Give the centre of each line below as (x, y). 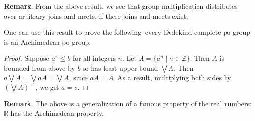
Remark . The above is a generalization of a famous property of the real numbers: (128, 103)
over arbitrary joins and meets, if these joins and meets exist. (96, 15)
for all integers (94, 58)
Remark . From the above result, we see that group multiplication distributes (121, 6)
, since (78, 77)
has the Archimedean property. (57, 113)
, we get (47, 87)
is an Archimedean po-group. (48, 41)
